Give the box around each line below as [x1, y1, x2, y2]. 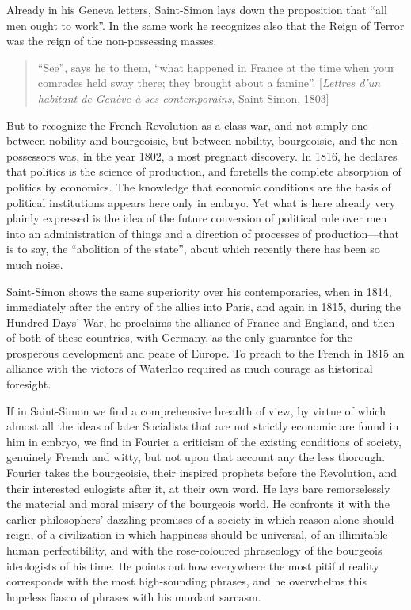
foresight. [6, 376, 51, 392]
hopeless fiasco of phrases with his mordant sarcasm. [6, 588, 261, 604]
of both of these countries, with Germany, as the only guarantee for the [6, 329, 352, 346]
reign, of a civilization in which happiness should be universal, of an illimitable [6, 526, 388, 543]
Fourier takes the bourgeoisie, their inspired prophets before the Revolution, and [6, 464, 397, 481]
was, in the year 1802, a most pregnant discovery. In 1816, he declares [59, 147, 398, 164]
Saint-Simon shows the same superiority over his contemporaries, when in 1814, [6, 282, 392, 299]
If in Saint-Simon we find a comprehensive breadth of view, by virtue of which [6, 402, 386, 419]
